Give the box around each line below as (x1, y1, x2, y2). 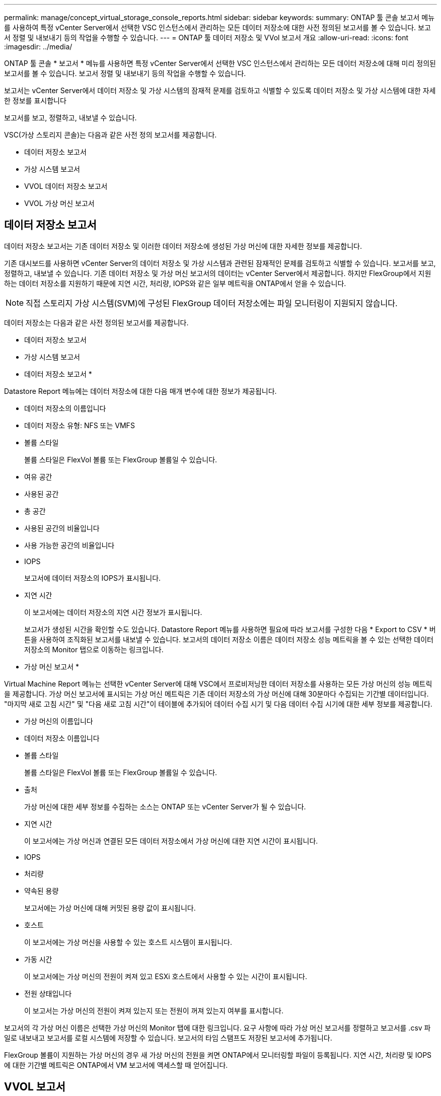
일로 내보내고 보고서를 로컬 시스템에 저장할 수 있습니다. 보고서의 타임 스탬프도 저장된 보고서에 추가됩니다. (4, 1033, 332, 1042)
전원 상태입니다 (24, 989, 72, 998)
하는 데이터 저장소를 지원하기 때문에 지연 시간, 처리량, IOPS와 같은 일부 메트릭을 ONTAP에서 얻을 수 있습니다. (4, 279, 346, 288)
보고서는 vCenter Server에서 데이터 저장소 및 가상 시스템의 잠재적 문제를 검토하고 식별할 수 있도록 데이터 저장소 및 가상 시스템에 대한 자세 (4, 86, 436, 95)
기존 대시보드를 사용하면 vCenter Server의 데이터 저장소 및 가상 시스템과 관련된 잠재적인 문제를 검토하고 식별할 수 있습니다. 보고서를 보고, (4, 258, 436, 267)
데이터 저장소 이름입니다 (24, 733, 100, 742)
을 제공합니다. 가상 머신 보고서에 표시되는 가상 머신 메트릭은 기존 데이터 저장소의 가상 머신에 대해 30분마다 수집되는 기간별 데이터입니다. (4, 689, 429, 698)
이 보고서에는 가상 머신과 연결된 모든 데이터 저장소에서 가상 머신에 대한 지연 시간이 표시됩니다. (24, 836, 318, 845)
